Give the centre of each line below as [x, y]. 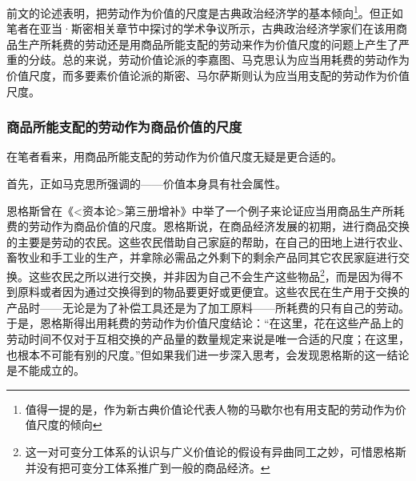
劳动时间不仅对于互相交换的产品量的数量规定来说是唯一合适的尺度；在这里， [208, 339]
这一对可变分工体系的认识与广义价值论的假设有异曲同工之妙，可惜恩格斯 [216, 451]
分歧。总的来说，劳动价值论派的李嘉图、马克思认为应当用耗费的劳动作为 [219, 60]
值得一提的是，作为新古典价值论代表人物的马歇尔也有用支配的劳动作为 [210, 409]
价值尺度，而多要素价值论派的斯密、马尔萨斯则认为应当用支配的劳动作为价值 [208, 76]
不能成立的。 [51, 370]
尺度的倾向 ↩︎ [69, 425]
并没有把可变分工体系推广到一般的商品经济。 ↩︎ [148, 467]
